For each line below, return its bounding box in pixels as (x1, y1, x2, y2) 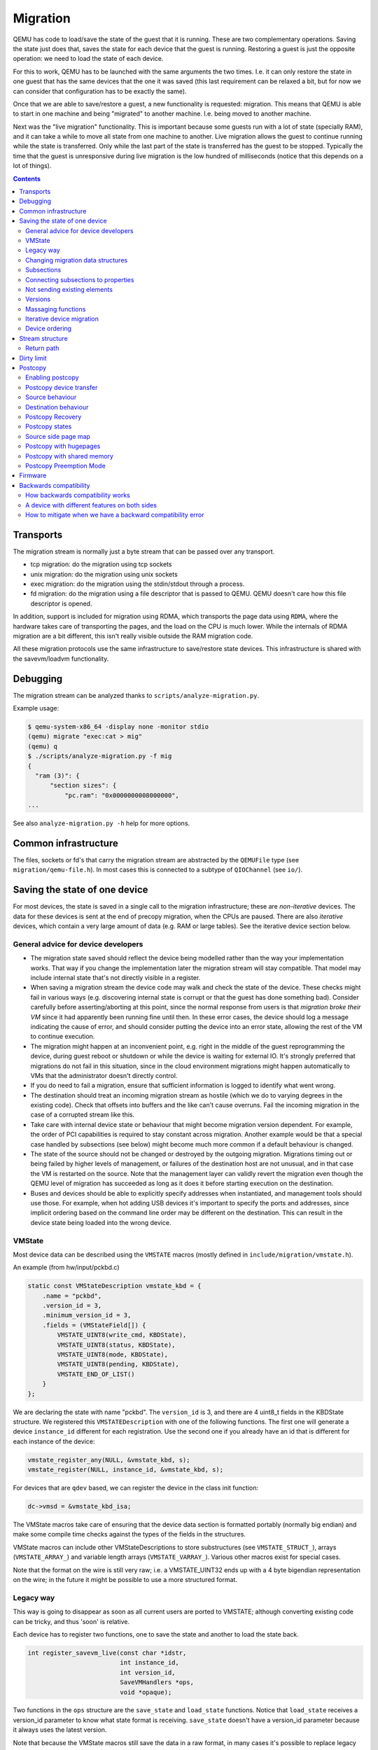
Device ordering (25, 324, 72, 332)
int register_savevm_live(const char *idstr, (27, 1648, 187, 1657)
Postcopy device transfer (25, 383, 98, 391)
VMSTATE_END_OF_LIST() (57, 1370, 136, 1378)
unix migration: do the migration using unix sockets (30, 570, 178, 578)
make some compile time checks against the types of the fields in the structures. (13, 1530, 246, 1539)
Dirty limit (19, 353, 47, 362)
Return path (25, 344, 59, 353)
